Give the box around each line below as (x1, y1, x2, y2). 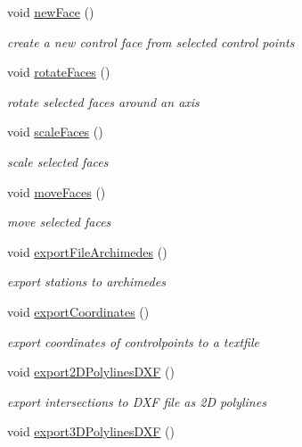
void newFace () (7, 3, 94, 21)
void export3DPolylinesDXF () (7, 422, 175, 441)
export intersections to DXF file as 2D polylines (7, 392, 266, 410)
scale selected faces (7, 152, 109, 170)
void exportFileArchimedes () (7, 242, 167, 261)
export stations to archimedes (7, 272, 166, 291)
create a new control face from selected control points (7, 32, 295, 51)
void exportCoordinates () (7, 302, 150, 320)
